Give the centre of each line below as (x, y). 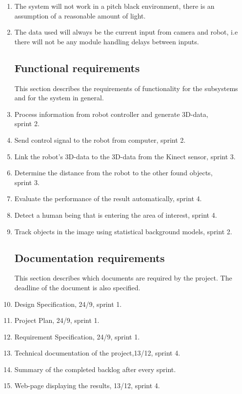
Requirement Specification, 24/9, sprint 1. (77, 336)
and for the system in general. (59, 98)
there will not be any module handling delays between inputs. (107, 41)
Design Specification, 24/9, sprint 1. (68, 304)
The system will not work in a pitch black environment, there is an (114, 6)
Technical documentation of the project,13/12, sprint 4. (97, 353)
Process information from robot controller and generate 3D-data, (111, 114)
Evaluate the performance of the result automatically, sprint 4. (108, 198)
